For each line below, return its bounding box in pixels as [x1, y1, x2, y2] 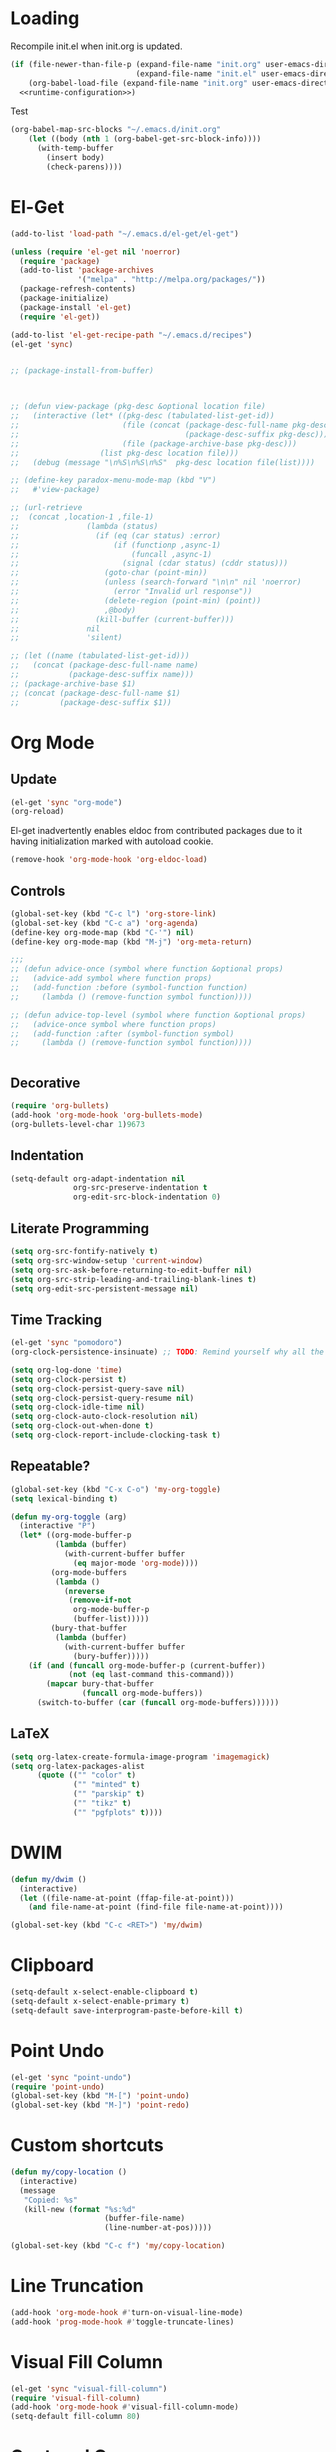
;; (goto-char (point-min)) [10, 568, 208, 578]
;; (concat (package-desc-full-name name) [10, 660, 199, 671]
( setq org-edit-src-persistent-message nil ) [10, 1283, 199, 1294]
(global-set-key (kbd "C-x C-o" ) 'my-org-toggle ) [10, 1484, 222, 1494]
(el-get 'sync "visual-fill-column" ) [10, 2383, 168, 2394]
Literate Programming [10, 1220, 150, 1237]
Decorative [10, 1074, 81, 1091]
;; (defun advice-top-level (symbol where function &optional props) [10, 1010, 307, 1020]
